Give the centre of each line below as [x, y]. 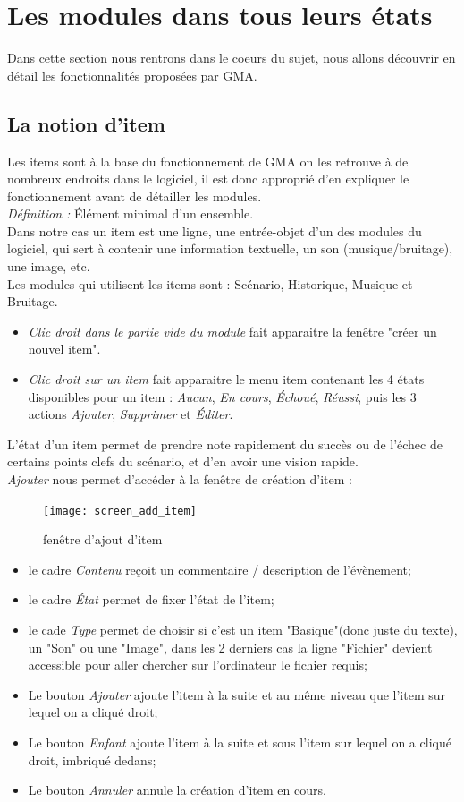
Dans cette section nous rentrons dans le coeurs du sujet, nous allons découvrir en [232, 58]
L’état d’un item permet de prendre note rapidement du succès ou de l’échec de [225, 444]
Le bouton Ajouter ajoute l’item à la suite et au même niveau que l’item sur [236, 694]
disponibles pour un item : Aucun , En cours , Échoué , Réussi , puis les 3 [222, 396]
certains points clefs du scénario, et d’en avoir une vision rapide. [183, 461]
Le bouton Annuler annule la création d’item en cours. [177, 790]
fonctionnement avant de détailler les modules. [135, 196]
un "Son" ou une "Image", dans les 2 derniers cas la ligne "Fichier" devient [230, 647]
